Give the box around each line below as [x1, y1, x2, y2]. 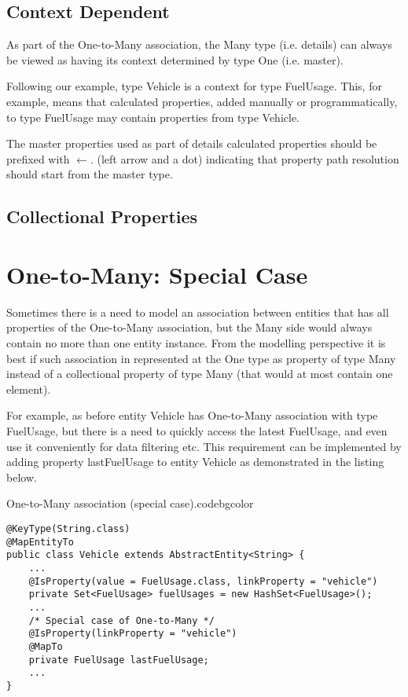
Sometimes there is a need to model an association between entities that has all [6, 303, 389, 320]
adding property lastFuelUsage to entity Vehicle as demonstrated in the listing [6, 453, 384, 470]
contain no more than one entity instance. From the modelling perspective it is [6, 335, 386, 351]
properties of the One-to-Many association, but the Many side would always [6, 319, 373, 336]
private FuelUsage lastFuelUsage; [28, 654, 209, 666]
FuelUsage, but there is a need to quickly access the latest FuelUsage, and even [6, 423, 388, 439]
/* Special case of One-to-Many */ [28, 614, 215, 626]
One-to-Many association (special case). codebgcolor [6, 495, 254, 512]
